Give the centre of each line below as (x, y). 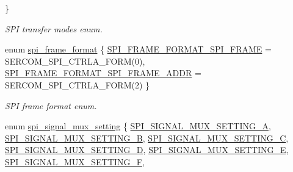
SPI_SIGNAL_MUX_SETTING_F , (75, 161)
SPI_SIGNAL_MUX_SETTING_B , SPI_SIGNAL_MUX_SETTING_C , (147, 138)
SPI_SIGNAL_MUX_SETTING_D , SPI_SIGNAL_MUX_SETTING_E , (147, 150)
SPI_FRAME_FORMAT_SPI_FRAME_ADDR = (103, 73)
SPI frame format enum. (51, 105)
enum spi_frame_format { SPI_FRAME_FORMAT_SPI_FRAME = (138, 49)
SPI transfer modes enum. (54, 28)
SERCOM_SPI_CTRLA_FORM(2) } (78, 84)
